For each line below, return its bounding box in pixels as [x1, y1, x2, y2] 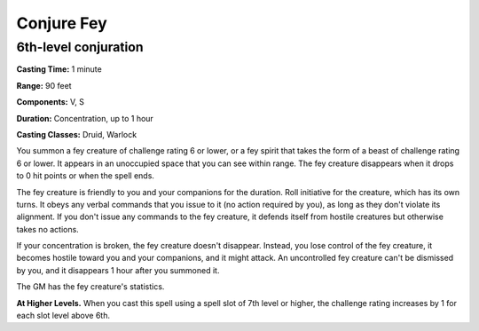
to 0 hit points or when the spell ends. [16, 170, 155, 181]
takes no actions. [16, 224, 79, 234]
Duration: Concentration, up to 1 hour [16, 113, 154, 123]
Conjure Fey [16, 13, 108, 33]
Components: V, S [16, 97, 84, 107]
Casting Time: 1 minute [16, 64, 102, 75]
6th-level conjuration [16, 39, 144, 55]
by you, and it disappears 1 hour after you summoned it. [16, 264, 220, 275]
